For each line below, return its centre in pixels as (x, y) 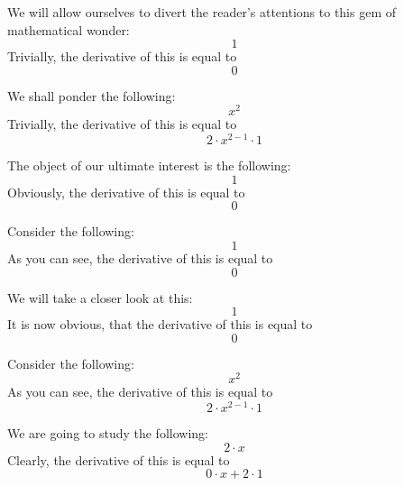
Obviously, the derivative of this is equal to (126, 192)
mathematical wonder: (69, 29)
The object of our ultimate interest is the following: (149, 165)
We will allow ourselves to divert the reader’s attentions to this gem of (202, 12)
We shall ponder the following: (92, 95)
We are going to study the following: (108, 433)
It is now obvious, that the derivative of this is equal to (160, 324)
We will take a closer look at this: (100, 297)
